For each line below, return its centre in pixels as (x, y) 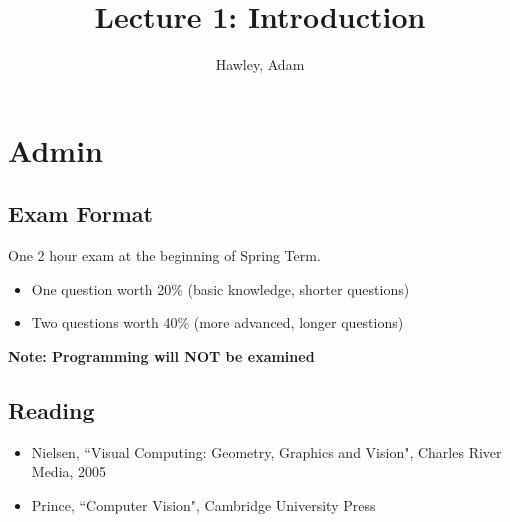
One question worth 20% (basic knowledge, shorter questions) (220, 288)
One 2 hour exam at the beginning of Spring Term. (164, 255)
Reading (51, 409)
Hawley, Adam (260, 64)
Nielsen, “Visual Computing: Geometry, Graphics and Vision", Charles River (266, 451)
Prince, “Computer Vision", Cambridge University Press (203, 504)
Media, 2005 (69, 471)
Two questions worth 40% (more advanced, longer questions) (217, 322)
